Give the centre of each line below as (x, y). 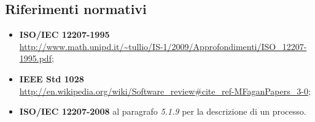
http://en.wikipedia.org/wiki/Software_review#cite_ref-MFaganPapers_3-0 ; (165, 91)
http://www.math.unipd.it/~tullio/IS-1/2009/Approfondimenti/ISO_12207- (163, 46)
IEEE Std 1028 (52, 78)
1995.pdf (35, 58)
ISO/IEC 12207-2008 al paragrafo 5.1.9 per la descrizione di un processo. (163, 111)
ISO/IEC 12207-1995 (64, 34)
